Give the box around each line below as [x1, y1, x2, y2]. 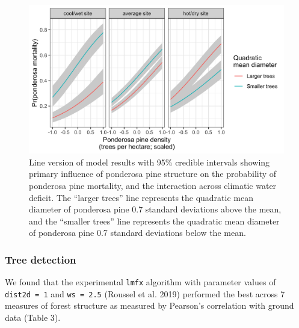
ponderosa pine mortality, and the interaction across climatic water [29, 179, 277, 191]
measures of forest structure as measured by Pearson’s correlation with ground [5, 299, 294, 312]
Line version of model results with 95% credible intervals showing [29, 155, 270, 168]
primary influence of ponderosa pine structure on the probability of [29, 167, 277, 180]
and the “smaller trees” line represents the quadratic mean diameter [29, 214, 280, 227]
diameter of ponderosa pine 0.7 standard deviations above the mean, [29, 203, 282, 215]
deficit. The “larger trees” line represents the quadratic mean [29, 191, 253, 203]
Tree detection [5, 252, 76, 267]
